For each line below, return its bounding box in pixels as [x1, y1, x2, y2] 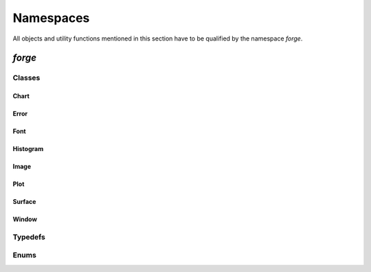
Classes [12, 73, 41, 82]
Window [12, 215, 38, 223]
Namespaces [12, 10, 90, 25]
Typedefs [12, 232, 46, 242]
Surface [12, 198, 36, 206]
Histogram [12, 145, 44, 153]
